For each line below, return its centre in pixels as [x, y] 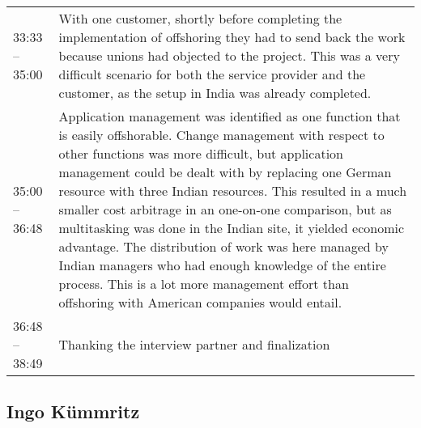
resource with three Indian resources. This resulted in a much [233, 191]
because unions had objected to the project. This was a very [229, 55]
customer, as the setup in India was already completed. [215, 93]
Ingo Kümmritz [73, 411]
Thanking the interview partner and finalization [194, 344]
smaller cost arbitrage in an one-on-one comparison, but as [225, 209]
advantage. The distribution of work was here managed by [223, 246]
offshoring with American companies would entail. [200, 302]
